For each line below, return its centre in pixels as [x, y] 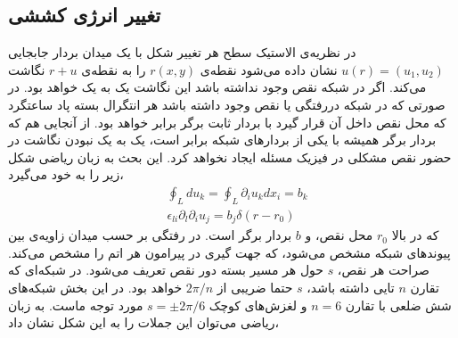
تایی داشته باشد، [351, 288]
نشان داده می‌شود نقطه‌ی [269, 69]
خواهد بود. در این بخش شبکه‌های [95, 288]
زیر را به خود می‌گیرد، [66, 174]
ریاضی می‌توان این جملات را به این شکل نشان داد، [144, 322]
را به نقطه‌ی [114, 69]
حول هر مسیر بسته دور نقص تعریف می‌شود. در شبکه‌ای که [166, 270]
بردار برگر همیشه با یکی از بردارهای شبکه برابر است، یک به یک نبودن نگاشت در [222, 140]
